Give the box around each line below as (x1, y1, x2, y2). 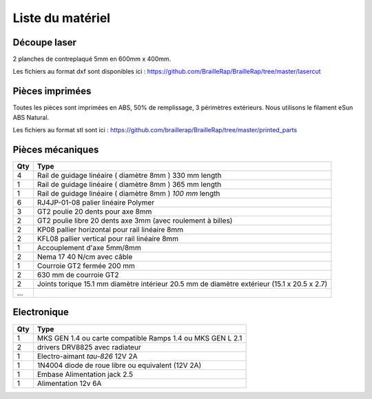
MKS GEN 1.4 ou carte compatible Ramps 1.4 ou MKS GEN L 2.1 (37, 333, 242, 342)
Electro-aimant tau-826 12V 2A (37, 351, 138, 361)
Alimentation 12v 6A (37, 378, 102, 388)
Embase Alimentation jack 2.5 (37, 369, 134, 379)
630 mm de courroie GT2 (37, 270, 120, 280)
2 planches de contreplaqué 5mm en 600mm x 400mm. (12, 55, 172, 63)
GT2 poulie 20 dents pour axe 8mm (37, 207, 152, 216)
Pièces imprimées (12, 85, 92, 97)
